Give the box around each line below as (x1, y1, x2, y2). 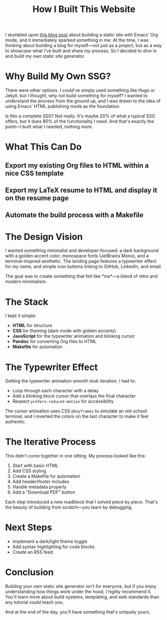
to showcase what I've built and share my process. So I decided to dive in (5, 48, 156, 54)
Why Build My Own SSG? (5, 71, 111, 82)
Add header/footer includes (12, 479, 69, 485)
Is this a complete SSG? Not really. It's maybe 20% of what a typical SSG (5, 113, 155, 119)
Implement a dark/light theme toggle (12, 538, 87, 545)
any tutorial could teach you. (5, 599, 64, 605)
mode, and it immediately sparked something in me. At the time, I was (5, 37, 149, 43)
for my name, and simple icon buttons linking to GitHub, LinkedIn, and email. (5, 263, 162, 269)
